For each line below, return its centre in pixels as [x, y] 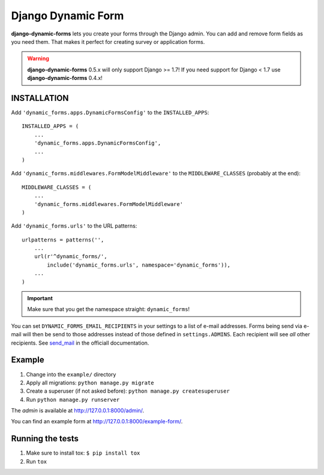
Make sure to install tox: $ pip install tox [83, 453]
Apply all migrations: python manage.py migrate [90, 383]
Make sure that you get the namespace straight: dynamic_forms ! [109, 309]
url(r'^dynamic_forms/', [70, 256]
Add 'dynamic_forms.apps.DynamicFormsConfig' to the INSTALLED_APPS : [110, 113]
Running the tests [45, 439]
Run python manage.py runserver [73, 399]
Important [40, 298]
